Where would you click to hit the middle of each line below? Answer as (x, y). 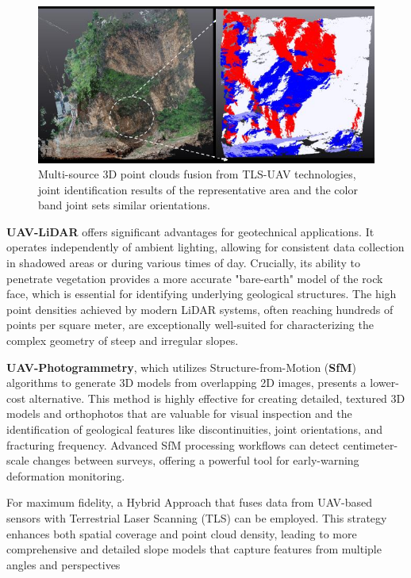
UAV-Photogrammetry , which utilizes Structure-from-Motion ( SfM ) (181, 367)
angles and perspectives (63, 564)
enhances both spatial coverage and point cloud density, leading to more (182, 533)
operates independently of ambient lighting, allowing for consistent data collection (205, 247)
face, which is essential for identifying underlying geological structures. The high (202, 294)
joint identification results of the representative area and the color (198, 189)
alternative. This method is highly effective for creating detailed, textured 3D (217, 398)
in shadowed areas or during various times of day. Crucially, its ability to (183, 263)
